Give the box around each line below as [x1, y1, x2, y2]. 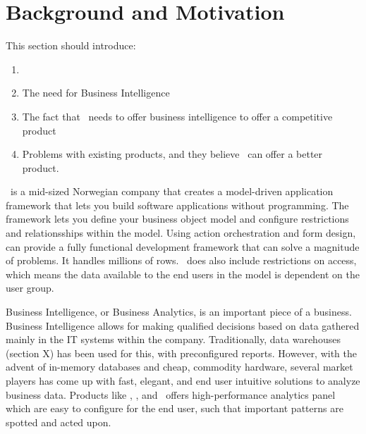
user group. [6, 280, 54, 295]
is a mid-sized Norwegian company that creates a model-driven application [10, 184, 334, 199]
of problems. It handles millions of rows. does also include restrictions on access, [6, 253, 357, 268]
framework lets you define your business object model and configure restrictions [6, 211, 349, 226]
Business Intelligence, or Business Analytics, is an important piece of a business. [6, 304, 352, 319]
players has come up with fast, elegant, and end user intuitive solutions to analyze [6, 373, 360, 387]
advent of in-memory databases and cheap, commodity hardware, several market [6, 359, 353, 374]
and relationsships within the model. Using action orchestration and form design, [6, 225, 356, 240]
